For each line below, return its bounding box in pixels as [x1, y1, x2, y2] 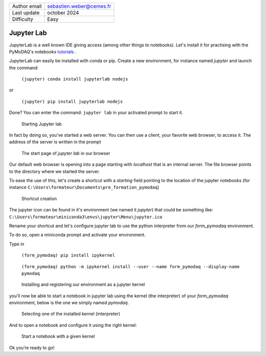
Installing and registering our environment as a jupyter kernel [21, 281, 145, 287]
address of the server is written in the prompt [9, 139, 101, 145]
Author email [12, 3, 42, 9]
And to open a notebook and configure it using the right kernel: [9, 322, 137, 328]
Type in [9, 241, 25, 247]
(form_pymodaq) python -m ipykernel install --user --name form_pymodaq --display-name [21, 264, 240, 269]
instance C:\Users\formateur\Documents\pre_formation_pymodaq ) [9, 184, 160, 190]
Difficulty [12, 16, 33, 22]
